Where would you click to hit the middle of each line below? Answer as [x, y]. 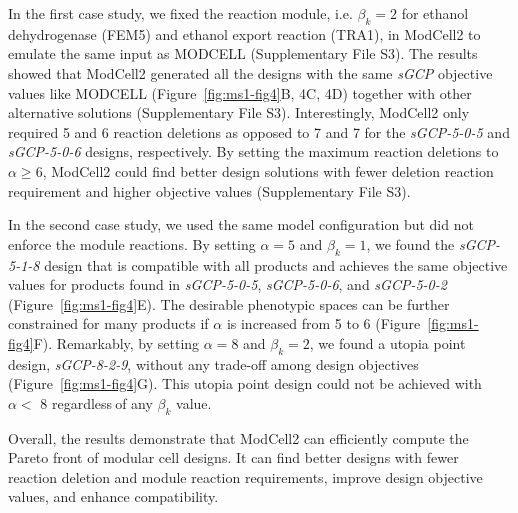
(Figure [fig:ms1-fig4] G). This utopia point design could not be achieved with [245, 383]
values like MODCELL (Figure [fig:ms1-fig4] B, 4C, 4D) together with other [240, 92]
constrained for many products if [108, 323]
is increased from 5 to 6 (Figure [323, 323]
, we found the [410, 243]
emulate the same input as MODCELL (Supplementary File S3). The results [243, 53]
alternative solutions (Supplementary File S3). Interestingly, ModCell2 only [239, 112]
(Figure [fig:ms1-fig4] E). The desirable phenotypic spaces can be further [229, 303]
